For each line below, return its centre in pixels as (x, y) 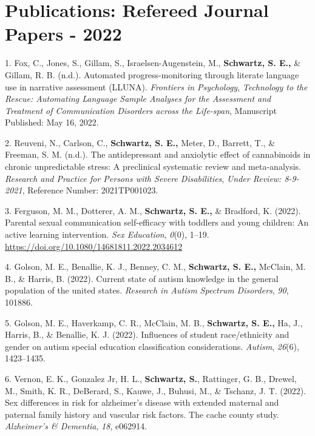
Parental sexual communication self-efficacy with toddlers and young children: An (157, 222)
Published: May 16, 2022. (52, 122)
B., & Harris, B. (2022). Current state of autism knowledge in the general (142, 278)
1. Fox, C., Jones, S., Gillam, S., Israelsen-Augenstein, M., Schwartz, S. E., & (153, 63)
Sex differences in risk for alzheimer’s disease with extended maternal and (142, 402)
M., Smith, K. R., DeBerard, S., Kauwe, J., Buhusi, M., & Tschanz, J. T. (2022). (156, 390)
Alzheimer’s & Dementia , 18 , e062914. (76, 426)
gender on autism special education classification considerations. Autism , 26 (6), (152, 346)
